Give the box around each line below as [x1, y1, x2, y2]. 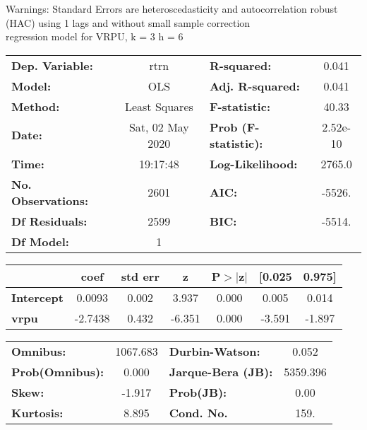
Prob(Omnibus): [11, 363, 104, 380]
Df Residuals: [11, 212, 88, 229]
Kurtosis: [11, 404, 64, 421]
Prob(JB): [169, 383, 227, 400]
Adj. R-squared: [209, 77, 300, 94]
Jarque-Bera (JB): [169, 363, 273, 380]
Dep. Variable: [11, 57, 93, 74]
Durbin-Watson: [169, 342, 260, 359]
